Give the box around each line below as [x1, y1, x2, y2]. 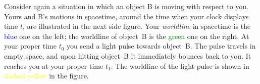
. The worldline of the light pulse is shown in [111, 60, 249, 71]
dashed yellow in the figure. [4, 70, 89, 81]
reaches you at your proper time [4, 60, 103, 71]
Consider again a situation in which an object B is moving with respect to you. [4, 1, 248, 11]
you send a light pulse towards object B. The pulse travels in [67, 40, 256, 51]
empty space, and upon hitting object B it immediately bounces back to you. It [4, 50, 251, 61]
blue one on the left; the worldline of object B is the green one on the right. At [4, 30, 249, 41]
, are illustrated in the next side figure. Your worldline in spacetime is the [22, 21, 251, 31]
